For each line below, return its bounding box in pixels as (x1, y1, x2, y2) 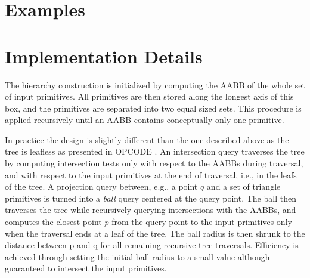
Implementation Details (5, 44, 203, 68)
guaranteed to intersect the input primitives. (5, 262, 167, 274)
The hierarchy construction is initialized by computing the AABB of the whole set (5, 78, 305, 91)
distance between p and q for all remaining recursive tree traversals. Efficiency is (5, 239, 299, 251)
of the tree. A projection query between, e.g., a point (5, 180, 198, 193)
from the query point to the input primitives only (111, 215, 292, 228)
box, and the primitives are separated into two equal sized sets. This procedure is (5, 101, 302, 114)
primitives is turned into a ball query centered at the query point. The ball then (5, 191, 296, 204)
